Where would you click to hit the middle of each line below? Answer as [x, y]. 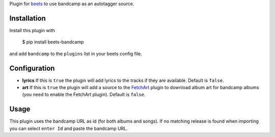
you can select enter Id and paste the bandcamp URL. [69, 128]
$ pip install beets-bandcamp [53, 42]
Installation [28, 18]
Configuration [32, 68]
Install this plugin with [32, 30]
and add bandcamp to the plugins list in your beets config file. [76, 53]
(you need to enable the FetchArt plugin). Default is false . [84, 95]
